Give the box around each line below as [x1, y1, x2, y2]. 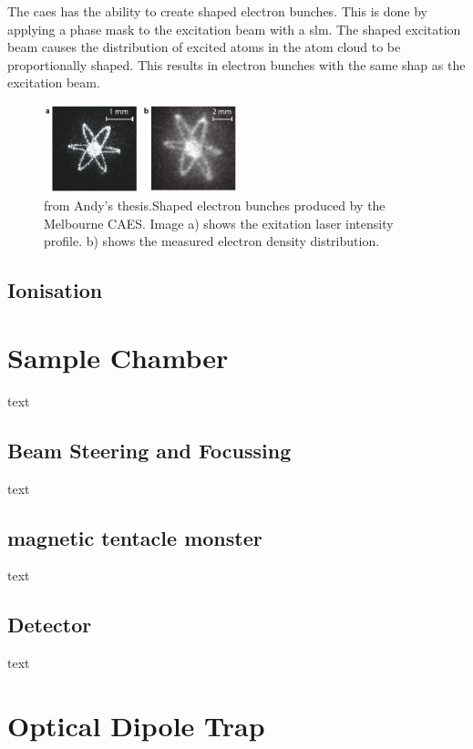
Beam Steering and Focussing [7, 436, 292, 464]
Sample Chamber [7, 338, 229, 375]
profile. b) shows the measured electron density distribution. [44, 231, 380, 251]
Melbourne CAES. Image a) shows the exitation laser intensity [44, 213, 394, 232]
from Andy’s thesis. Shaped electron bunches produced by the [44, 196, 386, 215]
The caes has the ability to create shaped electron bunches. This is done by [7, 2, 427, 20]
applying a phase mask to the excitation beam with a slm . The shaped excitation [7, 19, 461, 38]
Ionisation [7, 276, 103, 304]
